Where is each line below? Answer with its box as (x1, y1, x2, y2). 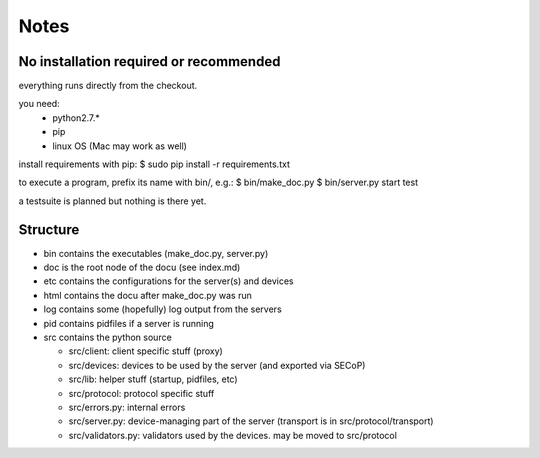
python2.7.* (52, 111, 100, 124)
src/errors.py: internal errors (68, 401, 186, 413)
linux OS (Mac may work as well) (52, 140, 187, 152)
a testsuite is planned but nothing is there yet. (18, 195, 207, 207)
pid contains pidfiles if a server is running (43, 317, 214, 329)
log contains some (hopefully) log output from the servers (43, 303, 282, 315)
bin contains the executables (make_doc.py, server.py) (43, 247, 269, 259)
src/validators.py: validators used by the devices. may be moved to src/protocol (68, 429, 397, 441)
